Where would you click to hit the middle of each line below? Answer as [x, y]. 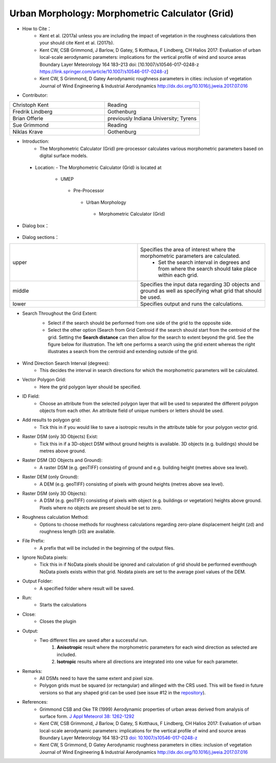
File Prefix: [33, 541]
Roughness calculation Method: [55, 517]
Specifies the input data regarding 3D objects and [200, 285]
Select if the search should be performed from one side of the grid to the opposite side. [140, 323]
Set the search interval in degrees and [204, 263]
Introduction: [36, 141]
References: [35, 702]
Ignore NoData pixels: [45, 557]
